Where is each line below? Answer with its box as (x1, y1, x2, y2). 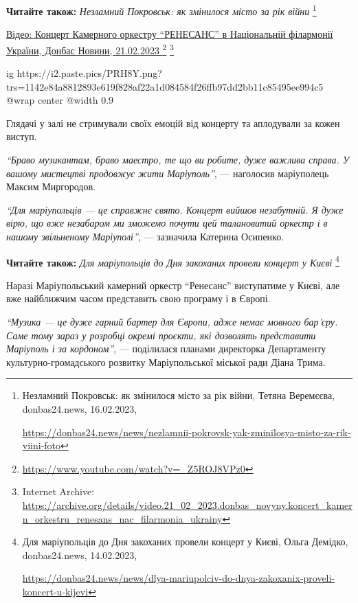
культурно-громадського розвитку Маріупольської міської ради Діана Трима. (6, 354, 326, 369)
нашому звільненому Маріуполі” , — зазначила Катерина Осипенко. (6, 229, 284, 244)
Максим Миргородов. (6, 179, 96, 194)
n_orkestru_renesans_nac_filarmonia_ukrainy (22, 511, 223, 525)
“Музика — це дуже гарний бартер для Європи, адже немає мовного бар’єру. (6, 315, 338, 329)
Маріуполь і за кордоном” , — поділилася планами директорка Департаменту (6, 341, 326, 356)
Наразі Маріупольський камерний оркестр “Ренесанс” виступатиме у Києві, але (6, 277, 340, 292)
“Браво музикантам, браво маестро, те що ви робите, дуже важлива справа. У (6, 152, 350, 167)
